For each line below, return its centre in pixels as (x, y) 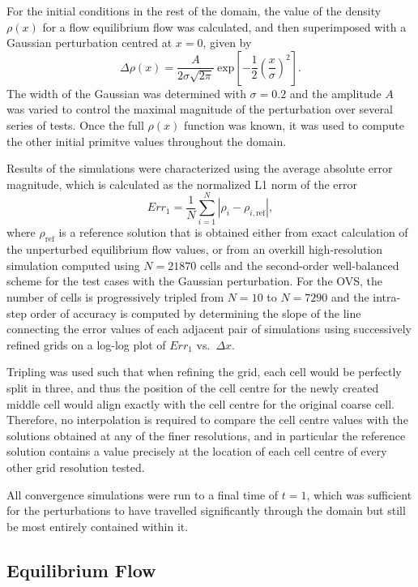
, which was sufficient (359, 494)
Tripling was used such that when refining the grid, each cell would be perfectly (204, 372)
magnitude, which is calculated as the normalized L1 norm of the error (182, 184)
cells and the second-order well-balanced (299, 265)
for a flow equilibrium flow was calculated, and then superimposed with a (224, 26)
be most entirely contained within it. (98, 526)
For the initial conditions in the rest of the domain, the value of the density (194, 11)
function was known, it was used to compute (294, 124)
